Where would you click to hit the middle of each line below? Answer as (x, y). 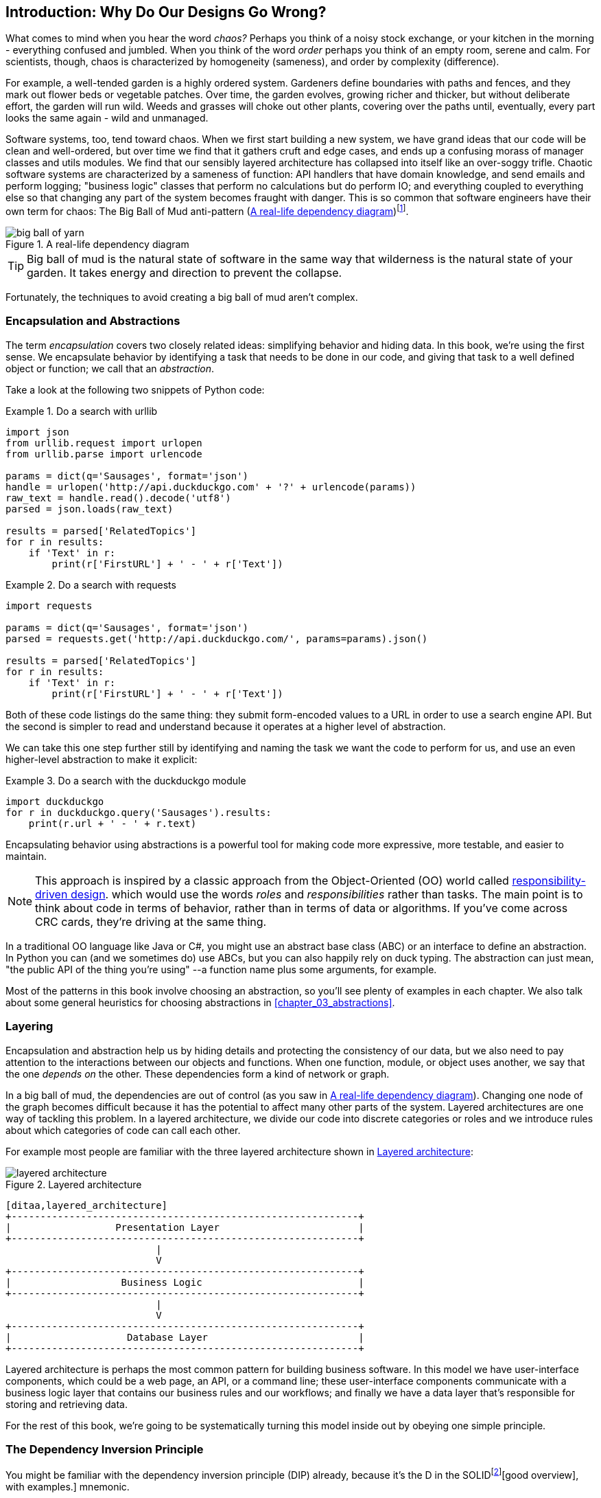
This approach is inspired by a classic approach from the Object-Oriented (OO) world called (272, 880)
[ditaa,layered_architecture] (87, 1205)
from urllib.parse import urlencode (104, 454)
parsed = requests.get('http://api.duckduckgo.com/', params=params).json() (217, 638)
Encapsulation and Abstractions (93, 321)
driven (51, 894)
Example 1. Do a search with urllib (82, 411)
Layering (30, 1026)
